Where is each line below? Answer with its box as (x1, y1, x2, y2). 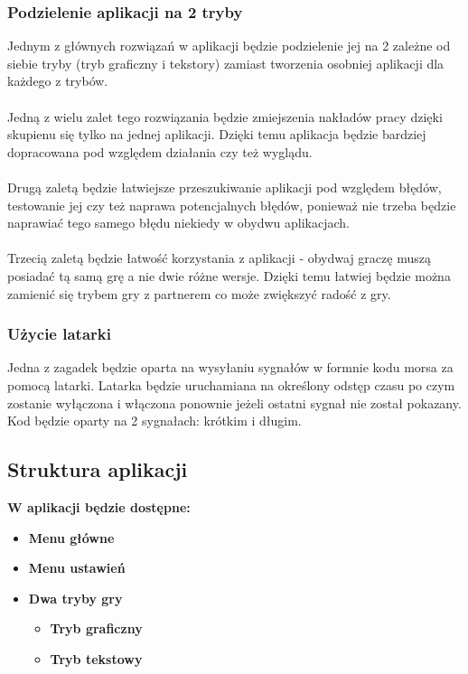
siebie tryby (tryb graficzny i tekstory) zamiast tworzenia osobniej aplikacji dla (7, 53, 445, 72)
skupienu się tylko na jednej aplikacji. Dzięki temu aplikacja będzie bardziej (7, 125, 426, 144)
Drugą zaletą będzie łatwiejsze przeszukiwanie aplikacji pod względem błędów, (7, 177, 442, 196)
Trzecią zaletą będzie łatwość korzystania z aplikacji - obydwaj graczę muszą (7, 248, 431, 267)
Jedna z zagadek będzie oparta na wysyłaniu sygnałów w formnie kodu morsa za (7, 358, 454, 377)
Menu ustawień (28, 558, 126, 577)
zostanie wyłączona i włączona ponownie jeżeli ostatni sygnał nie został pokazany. (7, 393, 462, 412)
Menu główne (28, 528, 115, 547)
